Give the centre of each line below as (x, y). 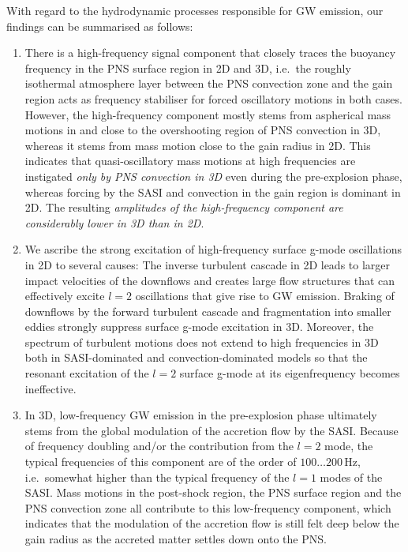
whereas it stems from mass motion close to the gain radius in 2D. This (198, 145)
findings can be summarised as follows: (100, 26)
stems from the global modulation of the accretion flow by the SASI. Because (211, 430)
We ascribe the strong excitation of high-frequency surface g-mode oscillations (213, 249)
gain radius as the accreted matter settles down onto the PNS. (176, 539)
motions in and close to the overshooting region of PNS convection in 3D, (203, 130)
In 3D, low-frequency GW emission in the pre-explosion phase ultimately (201, 415)
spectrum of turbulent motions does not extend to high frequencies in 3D (202, 342)
